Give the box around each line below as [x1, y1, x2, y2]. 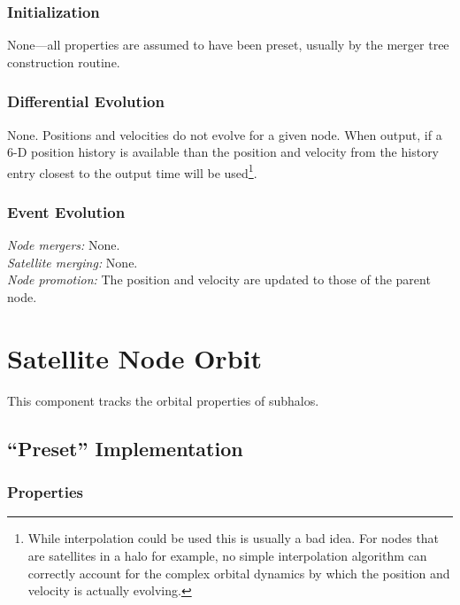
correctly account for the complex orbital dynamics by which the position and [27, 563, 450, 582]
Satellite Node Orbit [7, 339, 262, 376]
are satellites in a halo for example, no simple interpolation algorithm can [27, 546, 427, 564]
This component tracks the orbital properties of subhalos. [7, 391, 319, 409]
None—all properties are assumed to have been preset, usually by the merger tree [7, 35, 449, 54]
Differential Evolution [7, 90, 165, 112]
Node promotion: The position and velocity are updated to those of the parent [7, 270, 431, 289]
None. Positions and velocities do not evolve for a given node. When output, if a [7, 125, 442, 143]
